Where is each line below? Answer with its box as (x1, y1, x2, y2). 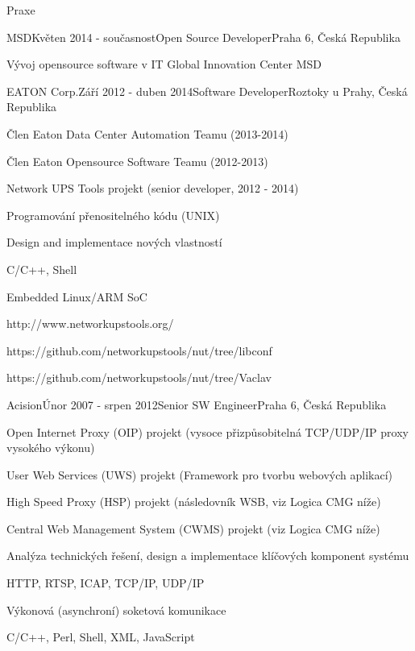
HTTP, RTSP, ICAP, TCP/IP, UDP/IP (6, 574, 205, 591)
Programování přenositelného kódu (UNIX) (6, 206, 220, 223)
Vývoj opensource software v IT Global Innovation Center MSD (6, 56, 322, 73)
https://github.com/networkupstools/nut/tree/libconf (6, 342, 272, 359)
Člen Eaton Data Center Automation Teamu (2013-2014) (6, 125, 288, 142)
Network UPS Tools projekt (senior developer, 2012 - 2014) (6, 180, 299, 197)
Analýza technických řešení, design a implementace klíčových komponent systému (6, 547, 409, 564)
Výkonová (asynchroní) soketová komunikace (6, 601, 226, 618)
